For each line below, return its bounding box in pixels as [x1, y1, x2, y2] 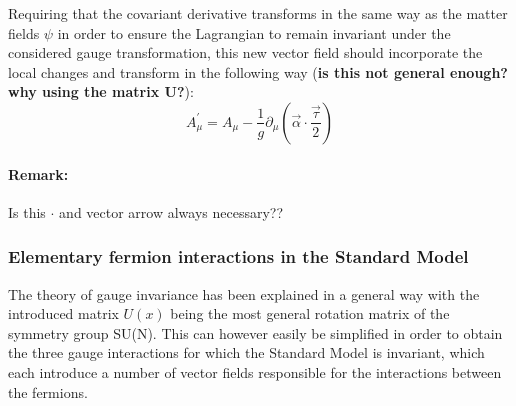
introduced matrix [8, 303, 119, 324]
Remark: [8, 163, 69, 184]
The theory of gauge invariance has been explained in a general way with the [8, 283, 480, 304]
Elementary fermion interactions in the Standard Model [8, 244, 469, 269]
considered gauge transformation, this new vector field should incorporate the [8, 42, 483, 63]
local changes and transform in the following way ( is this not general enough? [8, 61, 508, 82]
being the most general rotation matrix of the [170, 303, 450, 324]
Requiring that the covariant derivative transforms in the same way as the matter [8, 3, 508, 23]
